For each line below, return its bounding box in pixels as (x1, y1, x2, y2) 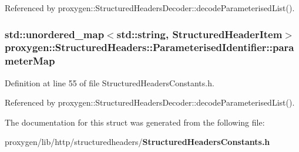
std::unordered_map (5, 26, 105, 41)
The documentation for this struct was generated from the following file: (5, 116, 265, 128)
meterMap (5, 53, 55, 68)
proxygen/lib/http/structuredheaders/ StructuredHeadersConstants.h (5, 136, 270, 148)
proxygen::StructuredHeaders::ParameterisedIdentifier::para (5, 40, 294, 55)
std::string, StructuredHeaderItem (116, 26, 283, 41)
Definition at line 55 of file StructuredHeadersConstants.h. (5, 76, 214, 89)
